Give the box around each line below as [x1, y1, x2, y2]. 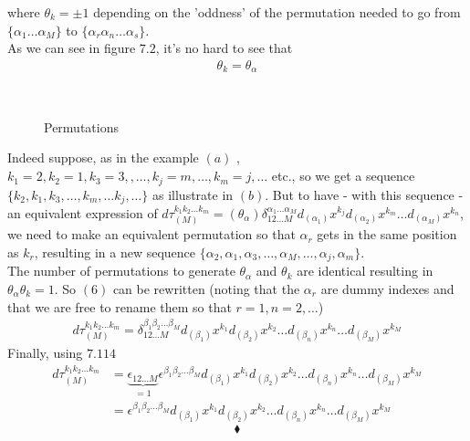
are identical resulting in [297, 261, 433, 280]
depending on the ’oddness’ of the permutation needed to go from [93, 3, 461, 21]
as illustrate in [151, 184, 234, 204]
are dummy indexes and [320, 279, 454, 299]
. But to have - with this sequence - [265, 184, 464, 204]
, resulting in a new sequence [34, 242, 196, 261]
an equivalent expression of [7, 203, 158, 222]
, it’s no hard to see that [155, 38, 293, 58]
